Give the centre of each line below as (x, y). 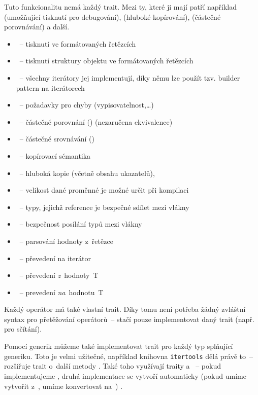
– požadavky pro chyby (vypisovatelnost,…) (87, 105)
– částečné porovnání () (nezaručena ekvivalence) (96, 121)
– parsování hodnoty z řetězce (66, 241)
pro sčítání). (23, 329)
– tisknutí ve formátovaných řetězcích (78, 43)
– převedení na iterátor (55, 258)
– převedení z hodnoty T (59, 275)
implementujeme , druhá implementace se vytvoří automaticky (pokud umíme (125, 375)
